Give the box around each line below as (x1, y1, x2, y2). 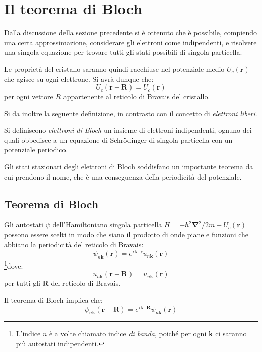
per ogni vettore (4, 91, 53, 102)
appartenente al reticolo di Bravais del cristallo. (63, 91, 210, 102)
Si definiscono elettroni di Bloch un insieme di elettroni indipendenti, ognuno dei (4, 125, 252, 135)
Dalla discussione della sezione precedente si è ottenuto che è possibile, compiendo (4, 27, 257, 38)
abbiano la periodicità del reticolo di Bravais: (4, 239, 144, 249)
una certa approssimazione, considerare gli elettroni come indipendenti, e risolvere (4, 37, 257, 47)
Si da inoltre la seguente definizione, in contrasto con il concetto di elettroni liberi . (4, 108, 257, 118)
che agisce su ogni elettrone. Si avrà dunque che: (4, 73, 154, 84)
